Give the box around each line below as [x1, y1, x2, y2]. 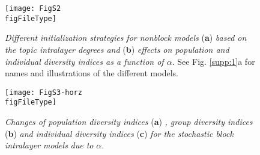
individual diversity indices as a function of [5, 55, 164, 67]
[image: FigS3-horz [5, 88, 82, 97]
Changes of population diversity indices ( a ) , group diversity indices [5, 115, 253, 127]
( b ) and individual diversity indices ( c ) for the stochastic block [5, 127, 234, 139]
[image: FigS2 [5, 4, 61, 13]
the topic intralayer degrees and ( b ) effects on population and [5, 43, 229, 55]
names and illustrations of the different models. [5, 67, 178, 79]
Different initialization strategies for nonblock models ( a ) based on [5, 31, 247, 44]
